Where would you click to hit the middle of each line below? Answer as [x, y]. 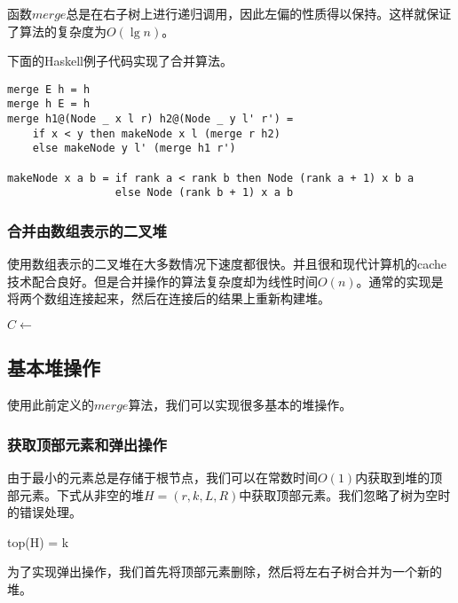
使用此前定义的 [51, 405]
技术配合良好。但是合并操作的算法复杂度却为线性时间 [162, 281]
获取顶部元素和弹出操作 [87, 444]
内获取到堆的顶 [399, 478]
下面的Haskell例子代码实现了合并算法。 [120, 61]
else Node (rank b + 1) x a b [204, 193]
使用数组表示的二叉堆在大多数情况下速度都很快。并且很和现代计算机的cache [227, 264]
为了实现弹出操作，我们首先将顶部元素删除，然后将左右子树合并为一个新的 [225, 572]
